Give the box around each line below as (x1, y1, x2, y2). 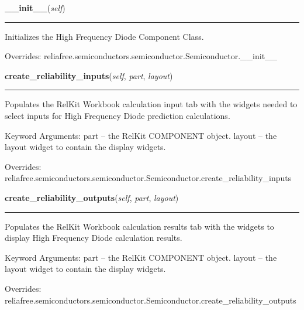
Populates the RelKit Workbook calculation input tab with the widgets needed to (5, 98, 298, 110)
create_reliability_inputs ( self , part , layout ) (5, 69, 173, 81)
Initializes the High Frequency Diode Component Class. (5, 30, 204, 42)
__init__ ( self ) (5, 2, 65, 13)
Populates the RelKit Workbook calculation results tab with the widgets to (5, 220, 274, 232)
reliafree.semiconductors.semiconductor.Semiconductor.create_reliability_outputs (5, 294, 296, 306)
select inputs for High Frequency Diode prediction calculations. (5, 109, 230, 121)
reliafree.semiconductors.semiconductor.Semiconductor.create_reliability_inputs (5, 172, 292, 184)
